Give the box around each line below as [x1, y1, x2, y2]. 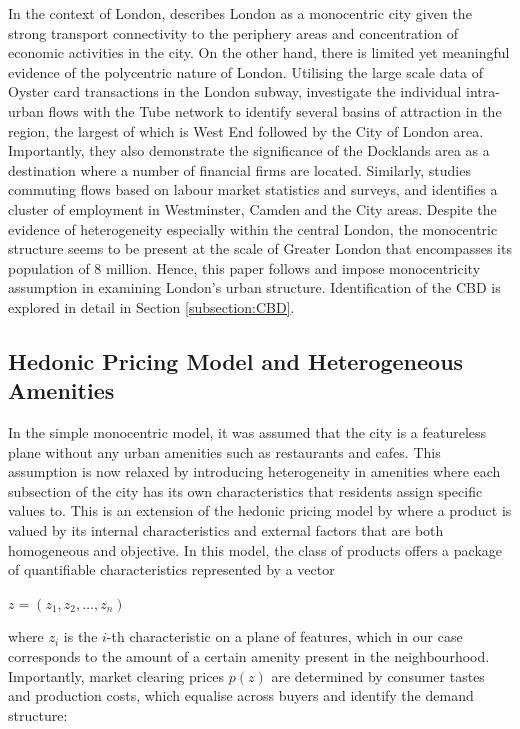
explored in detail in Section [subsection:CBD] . [8, 296, 295, 317]
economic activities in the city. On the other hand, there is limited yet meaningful [8, 42, 510, 63]
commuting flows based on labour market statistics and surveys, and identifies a [8, 179, 498, 200]
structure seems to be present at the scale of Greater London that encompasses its [8, 238, 512, 259]
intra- [466, 81, 500, 102]
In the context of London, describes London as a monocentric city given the [8, 3, 472, 23]
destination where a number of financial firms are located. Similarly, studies [8, 159, 471, 180]
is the [63, 626, 98, 647]
